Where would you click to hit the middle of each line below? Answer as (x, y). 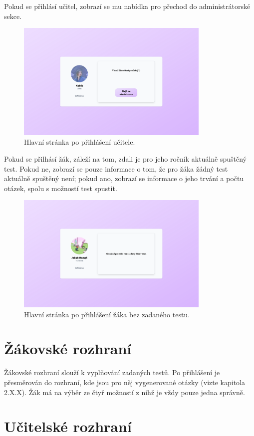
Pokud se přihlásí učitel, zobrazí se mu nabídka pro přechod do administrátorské (127, 6)
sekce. (13, 16)
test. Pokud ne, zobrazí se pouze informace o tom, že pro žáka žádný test (116, 168)
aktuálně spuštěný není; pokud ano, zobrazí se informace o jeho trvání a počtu (124, 178)
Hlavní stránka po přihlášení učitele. (80, 142)
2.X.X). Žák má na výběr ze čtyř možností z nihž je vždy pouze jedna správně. (125, 392)
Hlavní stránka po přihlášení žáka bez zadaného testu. (107, 314)
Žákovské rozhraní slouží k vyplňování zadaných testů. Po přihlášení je (112, 372)
